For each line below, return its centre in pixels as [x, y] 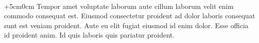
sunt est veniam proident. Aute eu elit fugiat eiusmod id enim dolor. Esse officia [126, 25]
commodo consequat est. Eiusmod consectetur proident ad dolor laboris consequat [130, 16]
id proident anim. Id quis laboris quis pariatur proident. [89, 35]
